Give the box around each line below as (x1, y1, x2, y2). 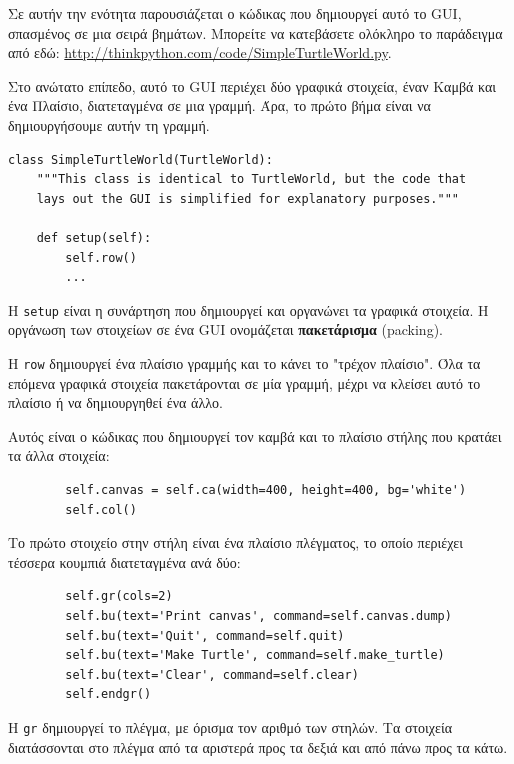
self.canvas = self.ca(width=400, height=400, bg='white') (65, 483, 467, 497)
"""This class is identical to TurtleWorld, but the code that (36, 172, 467, 187)
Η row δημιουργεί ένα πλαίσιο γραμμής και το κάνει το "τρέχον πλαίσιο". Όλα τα (8, 352, 481, 373)
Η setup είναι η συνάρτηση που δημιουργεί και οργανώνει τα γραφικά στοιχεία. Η (8, 299, 489, 320)
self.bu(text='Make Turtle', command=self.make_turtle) (65, 648, 445, 663)
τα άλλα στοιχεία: (8, 445, 110, 466)
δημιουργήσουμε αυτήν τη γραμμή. (8, 114, 210, 135)
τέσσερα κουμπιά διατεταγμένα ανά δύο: (8, 551, 241, 572)
